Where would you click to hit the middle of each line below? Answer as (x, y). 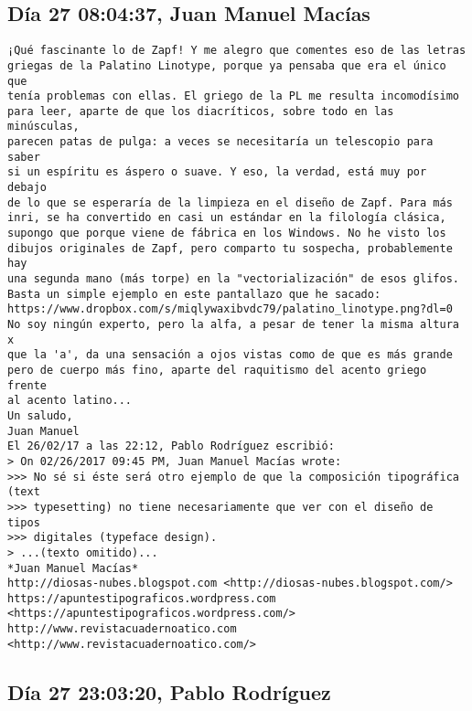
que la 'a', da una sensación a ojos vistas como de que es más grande (230, 355)
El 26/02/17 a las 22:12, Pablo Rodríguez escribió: (171, 446)
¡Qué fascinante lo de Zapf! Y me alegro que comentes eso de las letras (237, 51)
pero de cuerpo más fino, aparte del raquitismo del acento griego (217, 370)
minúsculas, (43, 127)
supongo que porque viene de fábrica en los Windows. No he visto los (227, 233)
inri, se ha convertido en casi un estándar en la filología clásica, (227, 218)
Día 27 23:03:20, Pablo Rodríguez (169, 691)
